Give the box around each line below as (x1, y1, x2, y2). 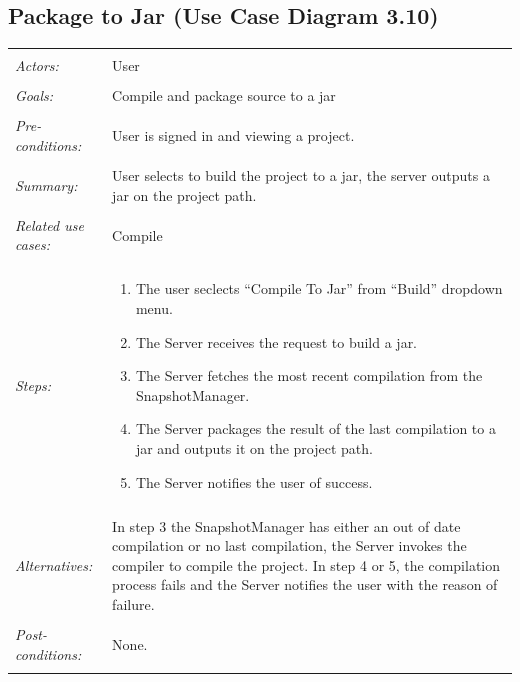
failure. (112, 594, 155, 615)
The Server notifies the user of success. (135, 471, 373, 492)
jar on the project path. (112, 184, 257, 205)
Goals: (15, 85, 54, 106)
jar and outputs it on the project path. (135, 438, 373, 459)
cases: (15, 234, 51, 255)
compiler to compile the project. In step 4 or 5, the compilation (112, 554, 501, 575)
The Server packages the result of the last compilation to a (135, 418, 496, 439)
